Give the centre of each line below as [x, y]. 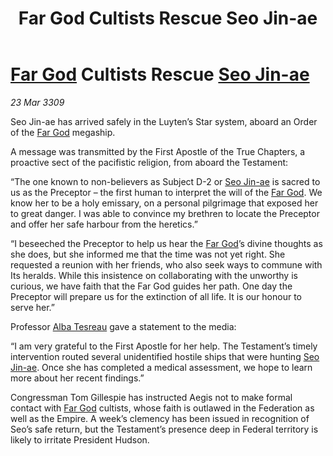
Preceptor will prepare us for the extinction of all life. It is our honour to [156, 296]
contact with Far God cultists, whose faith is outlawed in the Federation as [162, 408]
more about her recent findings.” [77, 378]
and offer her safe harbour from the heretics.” [104, 224]
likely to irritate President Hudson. [80, 439]
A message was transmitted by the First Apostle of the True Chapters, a [158, 151]
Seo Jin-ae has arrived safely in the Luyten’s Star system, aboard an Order [164, 121]
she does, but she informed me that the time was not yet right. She [148, 254]
